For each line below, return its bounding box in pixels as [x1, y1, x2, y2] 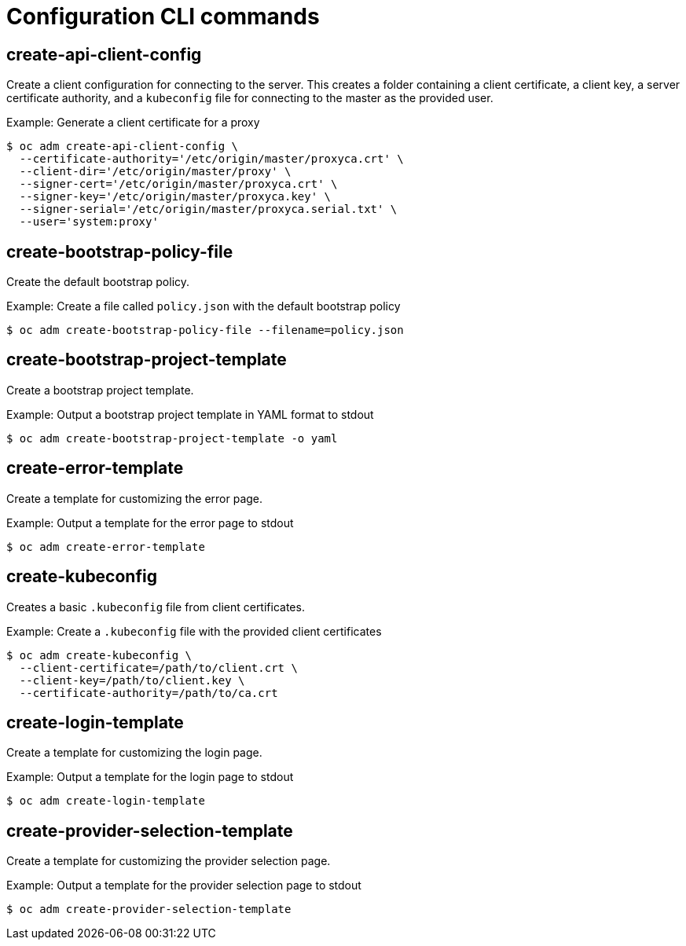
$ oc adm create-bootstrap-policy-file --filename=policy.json [6, 324, 404, 337]
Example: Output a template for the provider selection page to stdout [6, 878, 361, 893]
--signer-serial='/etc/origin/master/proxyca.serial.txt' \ [19, 203, 398, 216]
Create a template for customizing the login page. [6, 746, 262, 760]
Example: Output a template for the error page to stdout [6, 515, 294, 530]
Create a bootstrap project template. [6, 383, 194, 397]
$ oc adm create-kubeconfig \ [6, 648, 193, 662]
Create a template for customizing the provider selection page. [6, 854, 331, 868]
